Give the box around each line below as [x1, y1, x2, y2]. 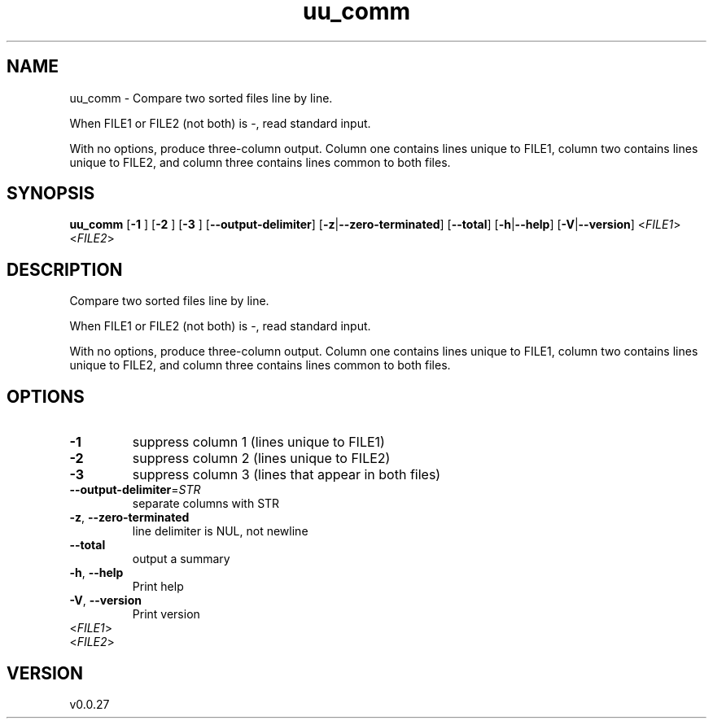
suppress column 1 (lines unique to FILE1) [132, 434, 385, 451]
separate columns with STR [132, 496, 280, 511]
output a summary [132, 552, 230, 566]
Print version [132, 607, 200, 622]
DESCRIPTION [7, 259, 123, 280]
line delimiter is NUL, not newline [132, 524, 308, 539]
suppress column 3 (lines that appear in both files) [132, 466, 441, 483]
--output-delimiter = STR [69, 483, 201, 497]
